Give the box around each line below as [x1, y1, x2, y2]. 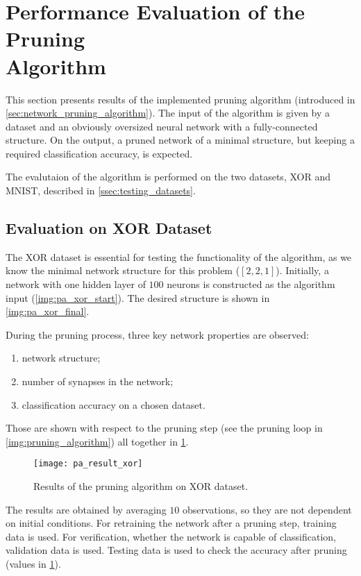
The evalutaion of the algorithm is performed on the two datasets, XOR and [6, 169, 330, 184]
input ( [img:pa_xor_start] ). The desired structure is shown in [6, 290, 270, 305]
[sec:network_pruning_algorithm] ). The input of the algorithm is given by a [6, 105, 330, 120]
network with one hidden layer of [6, 277, 146, 291]
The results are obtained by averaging [6, 502, 167, 516]
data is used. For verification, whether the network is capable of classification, [6, 529, 336, 543]
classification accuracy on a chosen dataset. [22, 397, 205, 412]
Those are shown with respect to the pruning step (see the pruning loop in [6, 421, 323, 435]
